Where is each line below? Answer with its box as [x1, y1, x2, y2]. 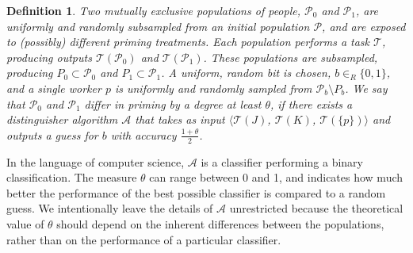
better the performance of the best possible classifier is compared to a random [6, 184, 386, 201]
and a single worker [6, 79, 101, 96]
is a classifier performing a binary [201, 153, 363, 170]
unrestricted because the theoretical [229, 200, 403, 217]
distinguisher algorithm [6, 111, 118, 128]
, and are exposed [322, 17, 406, 34]
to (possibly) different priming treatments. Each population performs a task [6, 33, 370, 50]
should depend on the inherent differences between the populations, [56, 215, 384, 232]
